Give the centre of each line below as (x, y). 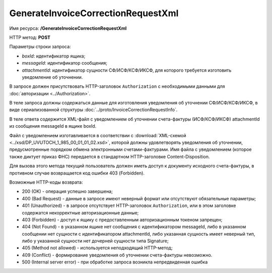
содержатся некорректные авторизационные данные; (80, 212)
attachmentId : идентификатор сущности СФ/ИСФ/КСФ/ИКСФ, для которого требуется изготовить (127, 70)
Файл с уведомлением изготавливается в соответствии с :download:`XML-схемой (98, 135)
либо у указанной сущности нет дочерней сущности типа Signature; (95, 241)
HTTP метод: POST (30, 37)
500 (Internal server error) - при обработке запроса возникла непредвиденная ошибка (115, 262)
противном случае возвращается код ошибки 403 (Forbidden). (77, 173)
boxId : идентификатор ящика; (54, 56)
